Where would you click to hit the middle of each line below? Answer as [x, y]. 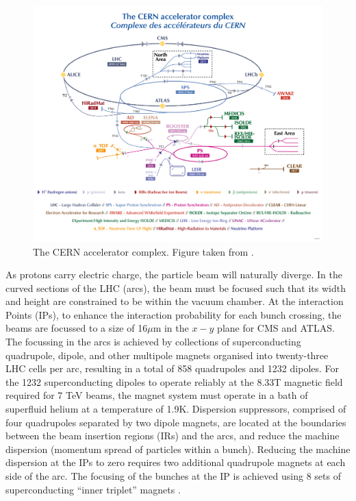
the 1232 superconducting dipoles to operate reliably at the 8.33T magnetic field [174, 381]
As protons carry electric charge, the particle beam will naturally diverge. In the [174, 274]
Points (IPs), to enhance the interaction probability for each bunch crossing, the [174, 314]
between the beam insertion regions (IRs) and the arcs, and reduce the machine [173, 436]
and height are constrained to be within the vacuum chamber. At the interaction [175, 301]
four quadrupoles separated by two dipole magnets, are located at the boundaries [176, 422]
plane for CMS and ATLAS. [276, 328]
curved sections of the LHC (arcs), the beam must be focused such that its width [176, 288]
